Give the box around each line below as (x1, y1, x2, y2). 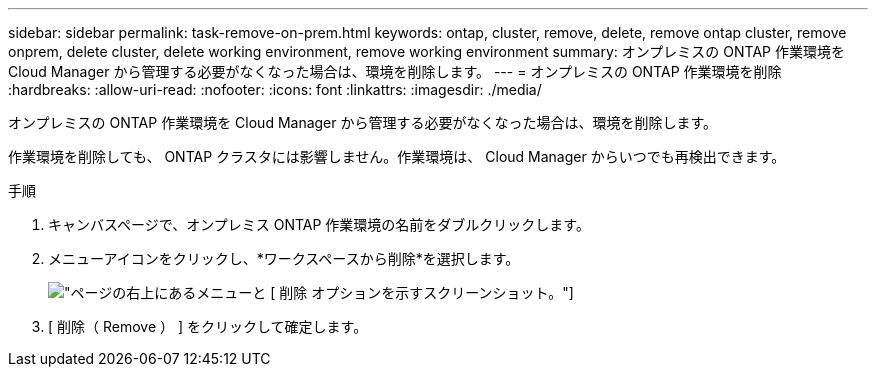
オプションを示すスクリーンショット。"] (311, 284, 574, 301)
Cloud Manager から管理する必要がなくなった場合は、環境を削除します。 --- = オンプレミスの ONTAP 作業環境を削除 (8, 63, 782, 80)
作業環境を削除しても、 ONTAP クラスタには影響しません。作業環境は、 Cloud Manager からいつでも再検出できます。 (8, 148, 786, 165)
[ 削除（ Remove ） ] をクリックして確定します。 (48, 318, 368, 335)
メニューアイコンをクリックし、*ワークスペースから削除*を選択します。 (48, 250, 520, 267)
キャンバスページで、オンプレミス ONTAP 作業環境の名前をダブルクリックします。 (48, 216, 590, 233)
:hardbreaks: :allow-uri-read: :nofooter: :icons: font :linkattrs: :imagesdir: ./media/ (8, 81, 542, 98)
